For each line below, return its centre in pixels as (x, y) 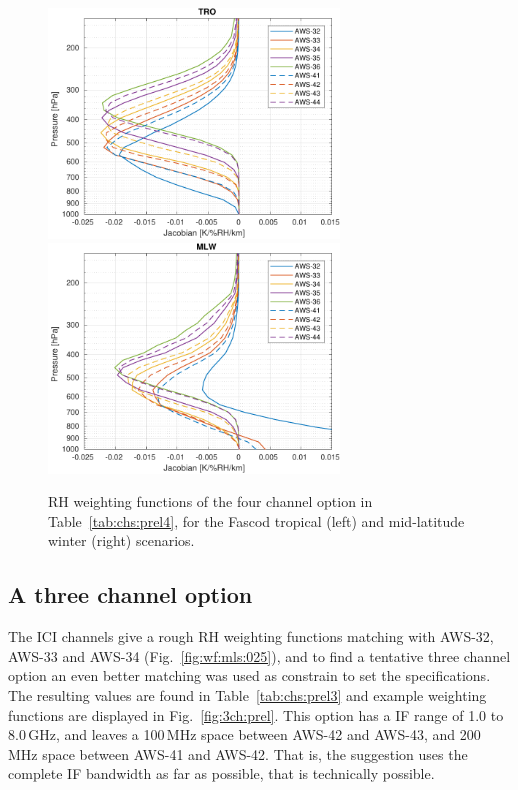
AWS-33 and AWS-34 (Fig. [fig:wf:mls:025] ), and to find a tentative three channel (259, 655)
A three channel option (130, 594)
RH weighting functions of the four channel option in (210, 501)
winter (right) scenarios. (121, 540)
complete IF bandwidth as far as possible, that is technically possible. (221, 773)
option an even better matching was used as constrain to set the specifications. (249, 675)
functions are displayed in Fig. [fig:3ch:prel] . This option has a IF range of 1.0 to (256, 714)
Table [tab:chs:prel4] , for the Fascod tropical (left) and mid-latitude (256, 520)
